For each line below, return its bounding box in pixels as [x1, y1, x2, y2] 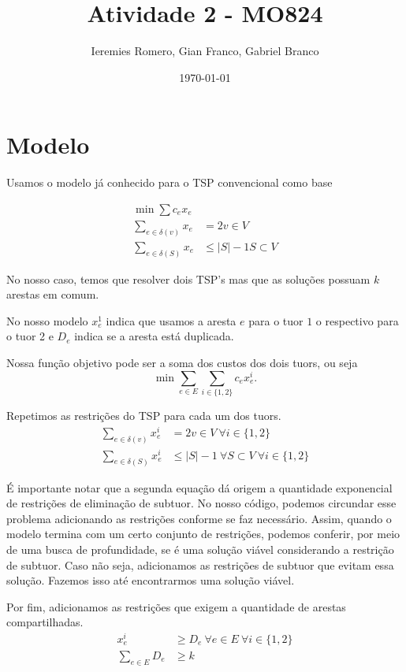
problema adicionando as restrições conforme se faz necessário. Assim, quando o [6, 510, 392, 526]
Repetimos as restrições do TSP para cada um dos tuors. [6, 407, 281, 424]
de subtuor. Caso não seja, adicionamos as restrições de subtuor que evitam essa [6, 556, 394, 573]
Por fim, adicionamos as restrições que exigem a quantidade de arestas [6, 598, 346, 614]
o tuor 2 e [6, 328, 54, 344]
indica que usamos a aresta [106, 312, 237, 329]
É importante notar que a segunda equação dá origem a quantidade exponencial [6, 479, 393, 496]
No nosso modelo [6, 312, 88, 329]
